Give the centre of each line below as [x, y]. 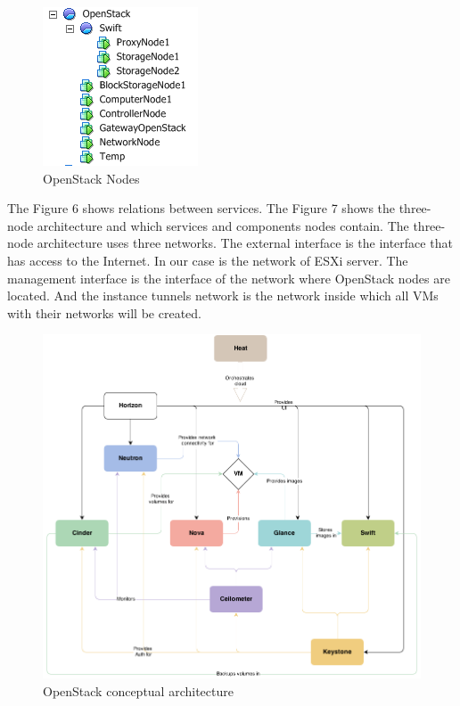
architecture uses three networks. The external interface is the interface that [245, 243]
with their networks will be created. [104, 312]
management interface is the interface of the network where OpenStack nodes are [229, 278]
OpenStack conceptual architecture [138, 690]
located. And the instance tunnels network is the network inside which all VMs [223, 296]
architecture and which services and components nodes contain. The [223, 225]
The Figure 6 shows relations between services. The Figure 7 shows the [201, 208]
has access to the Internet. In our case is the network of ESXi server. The [208, 260]
